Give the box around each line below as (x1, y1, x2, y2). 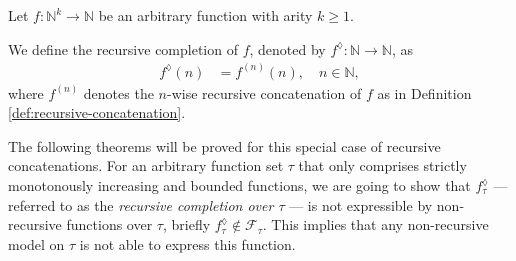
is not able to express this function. (79, 233, 296, 254)
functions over (66, 214, 153, 235)
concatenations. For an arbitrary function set (8, 155, 284, 176)
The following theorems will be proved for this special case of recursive (8, 135, 441, 156)
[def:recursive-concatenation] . (8, 102, 186, 123)
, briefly (162, 214, 211, 235)
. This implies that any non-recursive (262, 214, 489, 235)
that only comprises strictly (298, 155, 467, 176)
